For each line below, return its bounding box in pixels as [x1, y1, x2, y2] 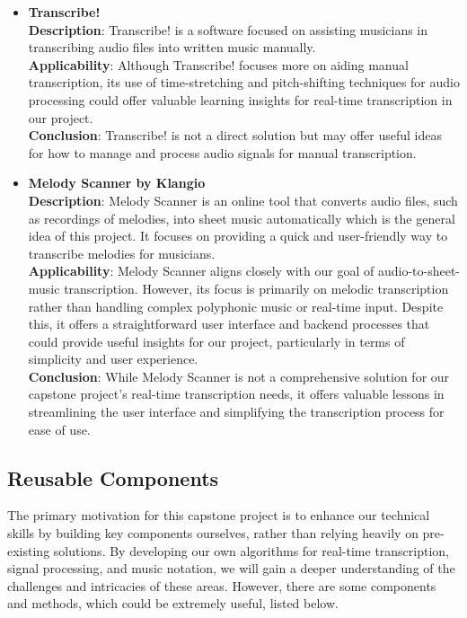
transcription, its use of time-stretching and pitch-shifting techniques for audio [28, 73, 460, 92]
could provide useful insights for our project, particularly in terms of [28, 331, 405, 350]
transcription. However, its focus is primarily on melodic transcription [64, 278, 449, 297]
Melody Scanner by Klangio [28, 173, 206, 192]
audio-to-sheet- [377, 261, 461, 280]
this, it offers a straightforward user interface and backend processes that [28, 314, 430, 333]
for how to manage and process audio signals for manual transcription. [28, 143, 417, 162]
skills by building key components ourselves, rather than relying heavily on [7, 524, 419, 543]
